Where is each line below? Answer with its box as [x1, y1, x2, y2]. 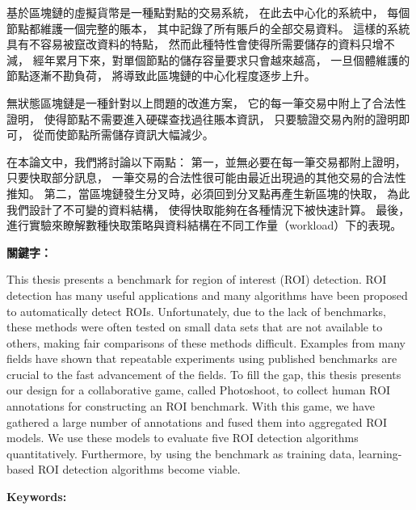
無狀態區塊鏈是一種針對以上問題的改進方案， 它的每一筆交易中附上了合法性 [6, 94, 406, 111]
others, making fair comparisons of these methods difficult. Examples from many [6, 334, 405, 351]
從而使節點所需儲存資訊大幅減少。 [32, 126, 214, 143]
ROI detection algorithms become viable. [37, 461, 241, 478]
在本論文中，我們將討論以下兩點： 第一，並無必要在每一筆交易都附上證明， [6, 153, 406, 170]
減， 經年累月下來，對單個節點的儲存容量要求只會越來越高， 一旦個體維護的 [6, 51, 410, 68]
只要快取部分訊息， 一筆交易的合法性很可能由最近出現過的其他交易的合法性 [6, 169, 406, 186]
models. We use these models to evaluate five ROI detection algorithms [6, 429, 359, 446]
